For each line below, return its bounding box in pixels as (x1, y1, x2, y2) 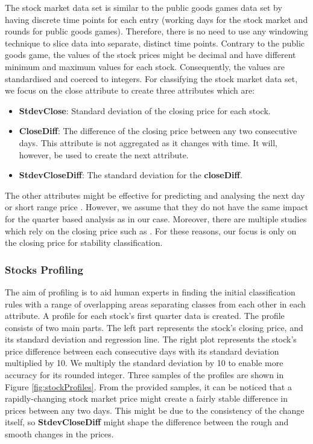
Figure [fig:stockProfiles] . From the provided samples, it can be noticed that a (5, 380, 292, 393)
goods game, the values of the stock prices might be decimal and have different (5, 48, 296, 61)
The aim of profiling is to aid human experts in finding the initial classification (5, 285, 296, 298)
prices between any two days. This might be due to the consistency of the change (5, 404, 305, 416)
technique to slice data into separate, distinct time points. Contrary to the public (5, 36, 305, 49)
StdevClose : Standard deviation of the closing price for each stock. (19, 104, 271, 117)
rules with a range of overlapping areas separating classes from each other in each (5, 297, 306, 310)
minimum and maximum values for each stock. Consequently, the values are (5, 60, 285, 72)
